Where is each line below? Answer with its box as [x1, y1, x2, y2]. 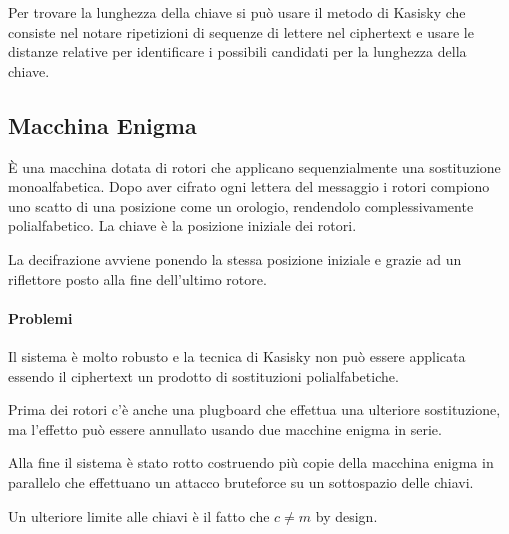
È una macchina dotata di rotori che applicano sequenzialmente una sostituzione [8, 156, 501, 177]
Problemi [8, 307, 73, 328]
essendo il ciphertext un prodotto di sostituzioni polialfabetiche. [8, 365, 399, 386]
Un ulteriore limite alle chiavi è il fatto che [8, 505, 270, 526]
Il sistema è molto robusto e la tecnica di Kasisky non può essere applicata [8, 345, 466, 366]
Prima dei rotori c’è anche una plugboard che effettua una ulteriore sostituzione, [8, 399, 501, 420]
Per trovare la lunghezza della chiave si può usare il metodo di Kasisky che [8, 2, 466, 22]
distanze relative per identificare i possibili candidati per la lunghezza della [8, 41, 467, 62]
